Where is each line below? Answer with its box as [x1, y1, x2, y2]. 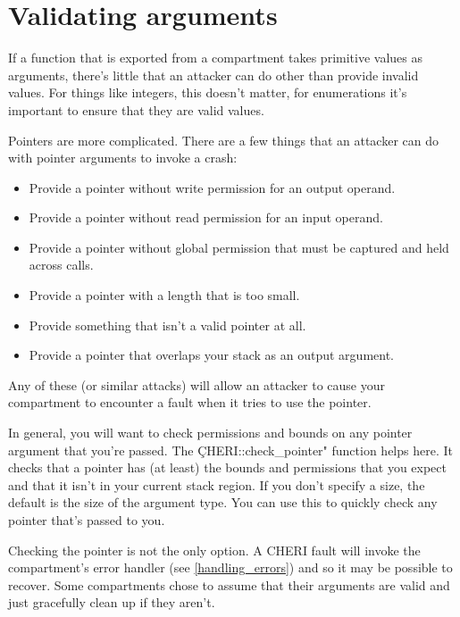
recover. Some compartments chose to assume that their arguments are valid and [8, 575, 450, 594]
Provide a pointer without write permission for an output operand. [29, 178, 396, 196]
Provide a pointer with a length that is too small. [29, 286, 300, 304]
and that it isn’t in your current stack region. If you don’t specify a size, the [8, 475, 425, 494]
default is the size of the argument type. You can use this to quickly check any [8, 493, 438, 512]
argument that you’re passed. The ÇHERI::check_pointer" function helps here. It [8, 440, 453, 459]
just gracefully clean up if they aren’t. [8, 593, 215, 612]
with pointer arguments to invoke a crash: [8, 148, 238, 167]
